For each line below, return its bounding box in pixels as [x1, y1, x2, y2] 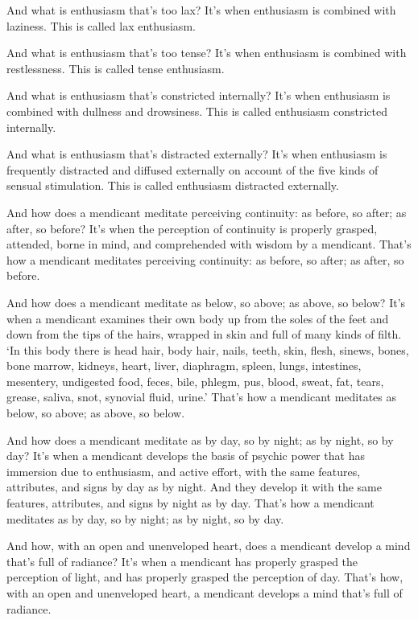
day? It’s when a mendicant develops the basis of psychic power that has [6, 447, 365, 464]
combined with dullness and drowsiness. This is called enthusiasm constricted [6, 102, 387, 119]
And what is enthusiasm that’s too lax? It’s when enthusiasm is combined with [6, 2, 396, 18]
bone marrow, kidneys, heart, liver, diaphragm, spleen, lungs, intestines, [6, 357, 362, 374]
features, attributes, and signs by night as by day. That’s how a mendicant [6, 495, 375, 511]
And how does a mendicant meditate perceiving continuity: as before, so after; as [6, 203, 407, 220]
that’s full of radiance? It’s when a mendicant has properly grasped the [6, 552, 358, 569]
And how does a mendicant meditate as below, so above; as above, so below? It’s [6, 294, 406, 310]
